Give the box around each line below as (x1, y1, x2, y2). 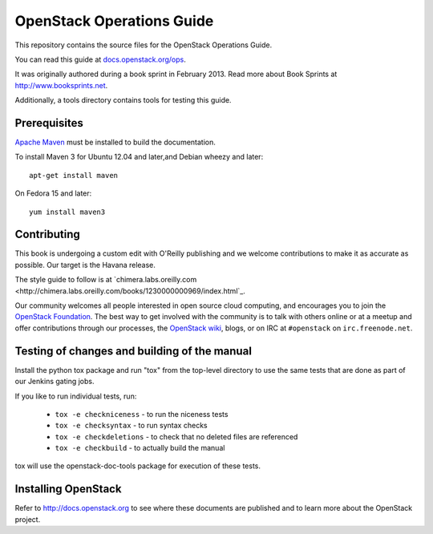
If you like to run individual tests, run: (14, 391, 137, 401)
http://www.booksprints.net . (14, 80, 108, 90)
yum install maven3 (29, 207, 106, 216)
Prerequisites (14, 116, 83, 130)
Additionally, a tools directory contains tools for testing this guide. (14, 95, 232, 105)
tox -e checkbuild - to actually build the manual (55, 443, 225, 453)
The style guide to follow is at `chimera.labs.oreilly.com (14, 275, 197, 285)
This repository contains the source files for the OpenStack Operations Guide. (14, 40, 273, 50)
